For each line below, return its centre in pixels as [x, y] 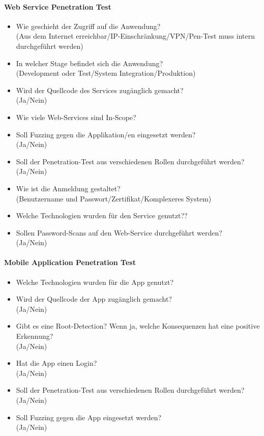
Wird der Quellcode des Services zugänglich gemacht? [100, 90]
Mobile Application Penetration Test [70, 262]
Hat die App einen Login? [56, 363]
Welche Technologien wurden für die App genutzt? [95, 282]
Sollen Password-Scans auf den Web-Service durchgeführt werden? [119, 232]
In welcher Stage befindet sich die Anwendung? [90, 63]
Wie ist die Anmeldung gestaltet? [68, 188]
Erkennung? [35, 336]
